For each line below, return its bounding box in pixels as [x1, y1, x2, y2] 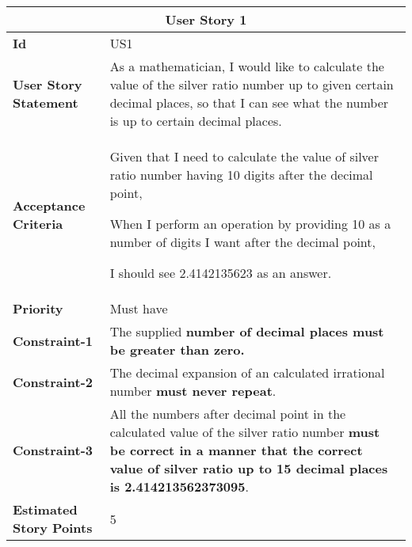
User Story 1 [165, 10, 247, 28]
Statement [13, 93, 78, 112]
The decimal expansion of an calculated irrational [109, 363, 385, 382]
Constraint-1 [13, 331, 93, 350]
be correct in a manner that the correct [109, 441, 363, 459]
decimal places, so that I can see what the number [109, 93, 389, 112]
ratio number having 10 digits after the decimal [109, 165, 373, 184]
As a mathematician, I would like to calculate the [109, 57, 384, 75]
